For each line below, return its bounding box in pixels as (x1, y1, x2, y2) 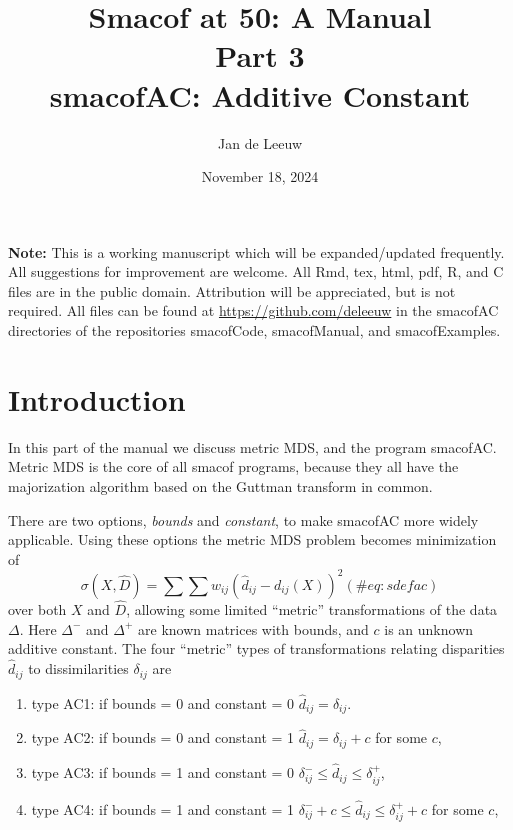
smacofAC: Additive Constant (49, 74, 471, 115)
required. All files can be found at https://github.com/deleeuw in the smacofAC (8, 300, 499, 321)
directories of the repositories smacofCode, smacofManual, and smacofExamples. (8, 320, 501, 341)
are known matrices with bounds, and (138, 618, 369, 639)
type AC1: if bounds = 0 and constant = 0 (31, 692, 295, 713)
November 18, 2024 (201, 166, 319, 187)
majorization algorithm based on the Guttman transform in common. (8, 475, 433, 496)
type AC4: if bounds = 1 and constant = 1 (31, 798, 295, 819)
